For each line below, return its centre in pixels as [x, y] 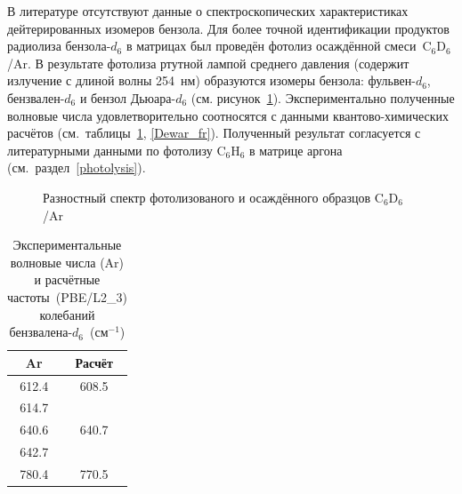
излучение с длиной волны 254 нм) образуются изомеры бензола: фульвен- [211, 80]
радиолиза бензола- [59, 46]
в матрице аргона [296, 150]
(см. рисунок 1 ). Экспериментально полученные [323, 97]
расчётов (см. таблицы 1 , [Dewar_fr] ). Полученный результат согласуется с [214, 133]
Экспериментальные [67, 245]
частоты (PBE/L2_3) [67, 296]
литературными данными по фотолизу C [117, 150]
